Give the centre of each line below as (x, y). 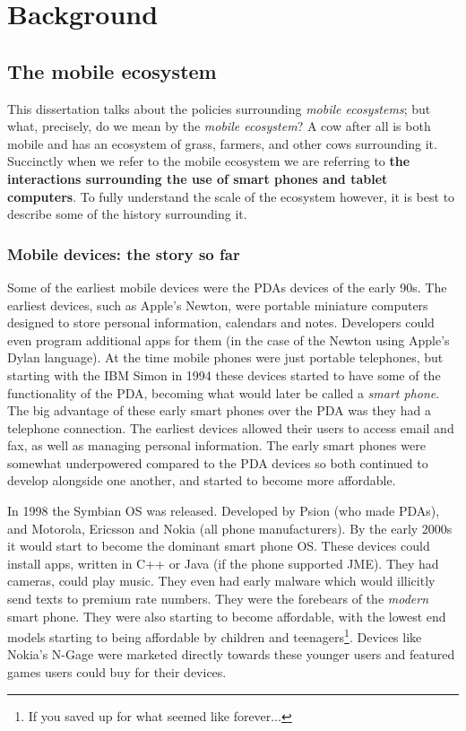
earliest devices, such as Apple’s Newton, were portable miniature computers (218, 305)
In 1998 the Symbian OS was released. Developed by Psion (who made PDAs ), (224, 511)
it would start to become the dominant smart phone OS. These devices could (219, 546)
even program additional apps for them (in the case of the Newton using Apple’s (229, 339)
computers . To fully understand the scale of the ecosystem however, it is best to (231, 196)
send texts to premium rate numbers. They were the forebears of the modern (218, 599)
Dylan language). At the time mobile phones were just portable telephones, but (225, 357)
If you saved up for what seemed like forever (150, 715)
